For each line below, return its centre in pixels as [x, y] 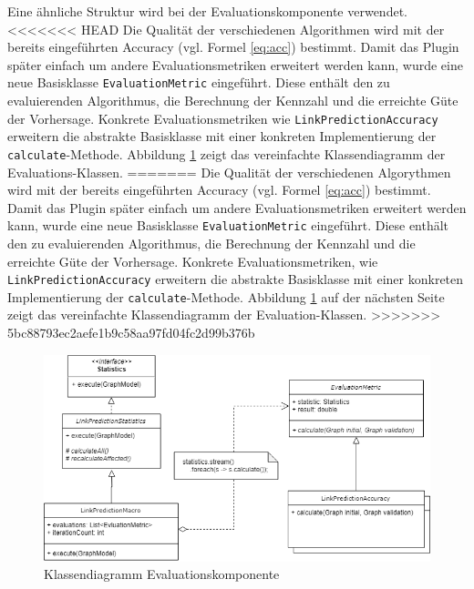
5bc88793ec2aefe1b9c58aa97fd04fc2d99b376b [131, 333]
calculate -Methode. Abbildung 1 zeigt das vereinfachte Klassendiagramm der [227, 153]
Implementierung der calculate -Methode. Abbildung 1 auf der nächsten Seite [226, 296]
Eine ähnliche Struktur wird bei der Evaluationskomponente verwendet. [207, 11]
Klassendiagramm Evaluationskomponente [162, 574]
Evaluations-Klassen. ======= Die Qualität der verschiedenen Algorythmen [229, 172]
